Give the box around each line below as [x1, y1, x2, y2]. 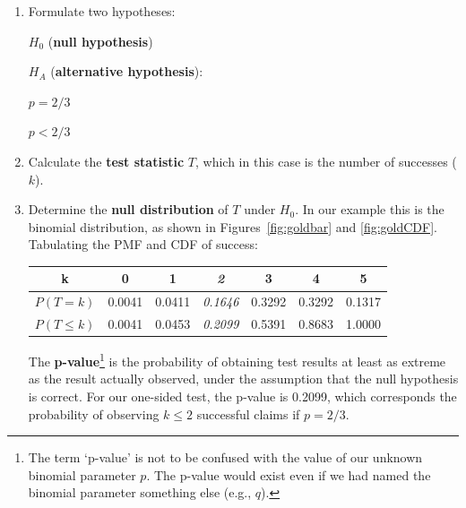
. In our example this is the [295, 200, 444, 219]
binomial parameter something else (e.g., [28, 483, 252, 502]
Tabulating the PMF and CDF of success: [28, 235, 258, 254]
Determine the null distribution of [28, 200, 229, 219]
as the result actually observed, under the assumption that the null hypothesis [28, 369, 459, 388]
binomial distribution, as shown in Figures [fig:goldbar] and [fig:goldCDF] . [28, 217, 437, 236]
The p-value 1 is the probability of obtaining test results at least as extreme [28, 349, 446, 370]
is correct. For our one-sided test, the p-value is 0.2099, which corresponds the [28, 387, 457, 406]
